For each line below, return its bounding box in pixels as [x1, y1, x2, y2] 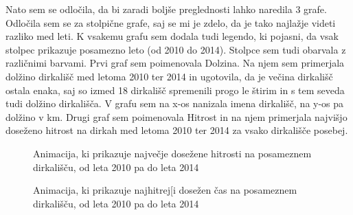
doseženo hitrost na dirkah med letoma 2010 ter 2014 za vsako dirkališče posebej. [5, 123, 348, 137]
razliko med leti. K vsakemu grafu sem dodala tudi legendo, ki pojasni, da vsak [5, 29, 339, 43]
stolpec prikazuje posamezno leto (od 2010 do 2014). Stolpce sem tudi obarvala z [5, 42, 346, 56]
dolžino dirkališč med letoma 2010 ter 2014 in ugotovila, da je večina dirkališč [5, 69, 333, 83]
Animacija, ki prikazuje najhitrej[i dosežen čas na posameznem [33, 183, 297, 197]
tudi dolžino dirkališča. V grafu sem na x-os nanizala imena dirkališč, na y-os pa [5, 96, 344, 111]
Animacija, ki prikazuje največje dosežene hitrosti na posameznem [33, 146, 312, 160]
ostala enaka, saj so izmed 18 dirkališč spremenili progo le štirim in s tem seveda [5, 82, 345, 97]
